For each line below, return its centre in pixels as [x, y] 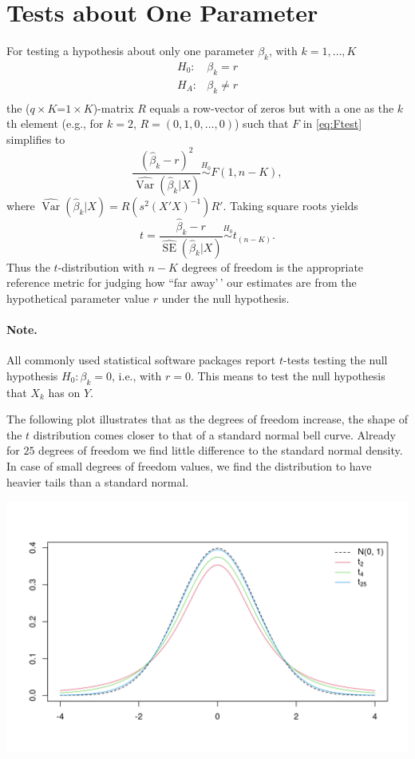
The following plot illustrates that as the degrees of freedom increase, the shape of [207, 419]
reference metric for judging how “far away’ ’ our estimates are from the [182, 282]
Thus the [28, 266]
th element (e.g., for [55, 123]
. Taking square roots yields [290, 205]
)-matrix [113, 107]
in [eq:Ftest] [332, 123]
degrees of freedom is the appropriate [273, 266]
